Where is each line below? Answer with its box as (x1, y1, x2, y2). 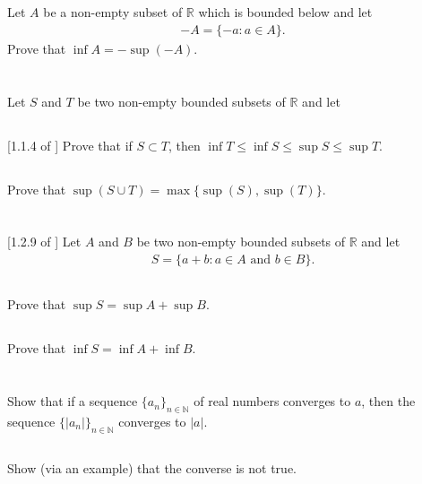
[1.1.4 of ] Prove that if (7, 135, 133, 154)
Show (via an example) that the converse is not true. (7, 459, 297, 478)
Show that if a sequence (7, 392, 138, 411)
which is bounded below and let (198, 3, 373, 22)
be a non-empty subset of (43, 3, 183, 22)
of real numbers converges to (194, 392, 351, 411)
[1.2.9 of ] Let (7, 232, 82, 251)
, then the (361, 392, 416, 411)
